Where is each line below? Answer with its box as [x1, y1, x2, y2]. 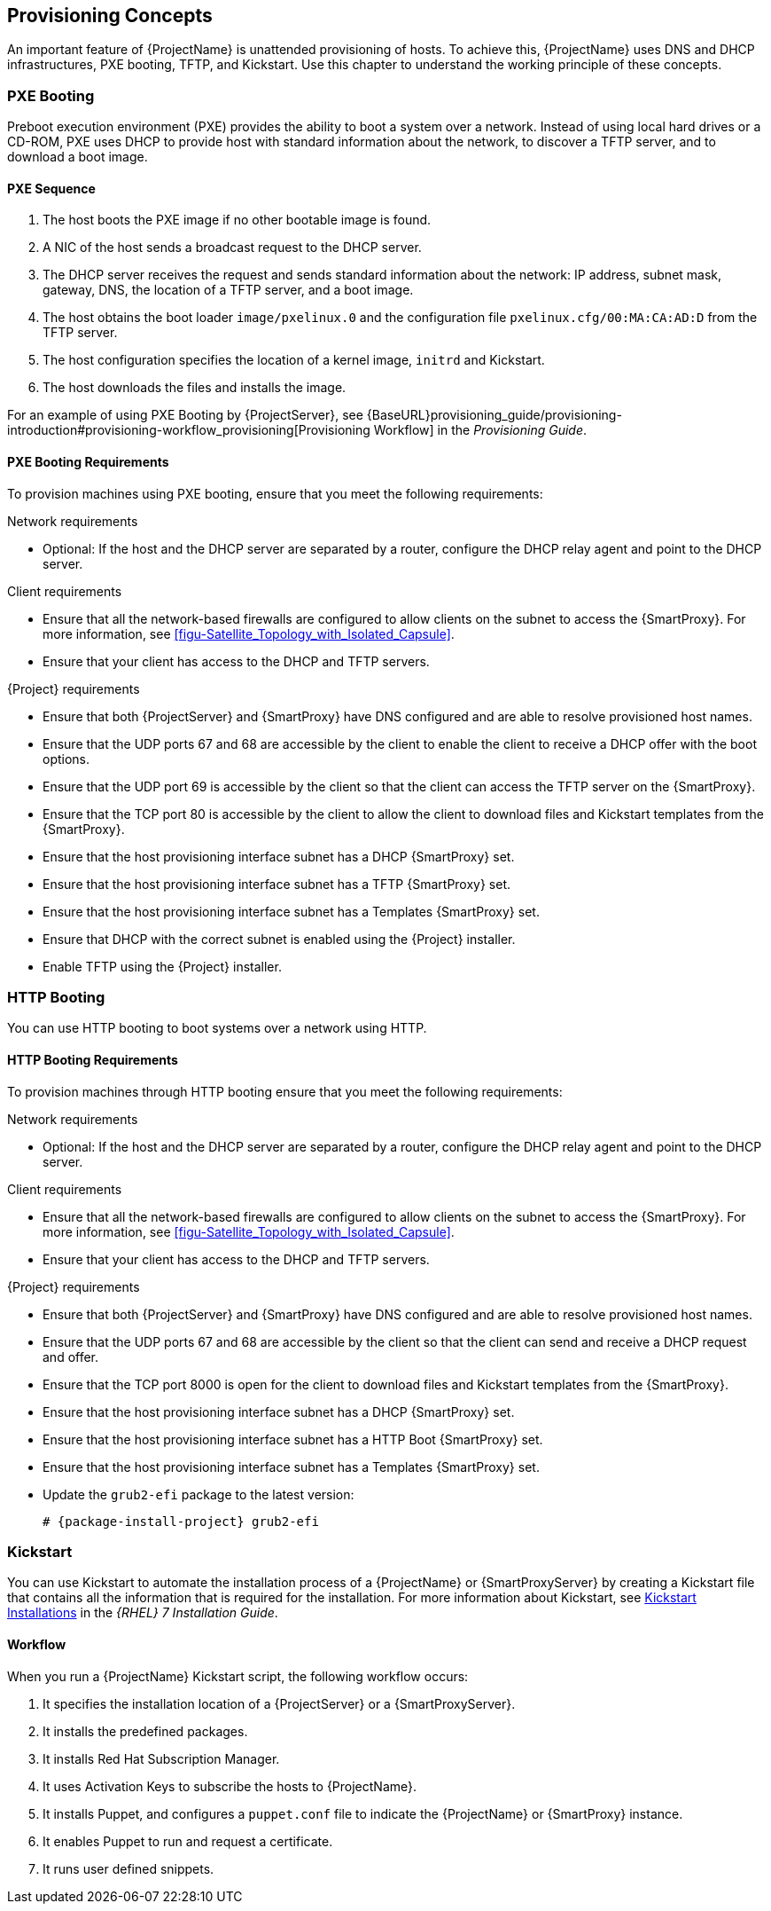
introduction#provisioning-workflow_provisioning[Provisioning [7, 422, 370, 438]
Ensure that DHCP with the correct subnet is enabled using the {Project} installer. [43, 931, 516, 947]
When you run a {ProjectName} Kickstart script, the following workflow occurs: [7, 1668, 469, 1684]
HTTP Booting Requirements [7, 1051, 178, 1067]
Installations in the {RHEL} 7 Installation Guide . [7, 1605, 278, 1621]
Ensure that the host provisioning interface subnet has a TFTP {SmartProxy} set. [43, 876, 511, 892]
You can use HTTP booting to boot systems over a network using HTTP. [7, 1020, 427, 1036]
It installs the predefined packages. [43, 1723, 248, 1739]
